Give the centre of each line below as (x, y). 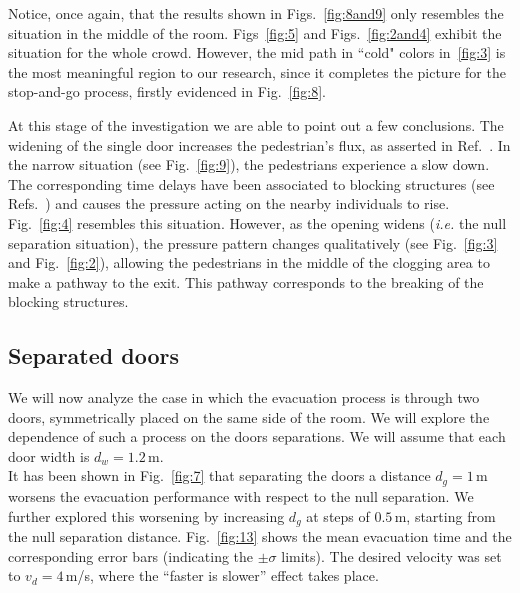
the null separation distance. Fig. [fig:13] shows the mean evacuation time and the (260, 535)
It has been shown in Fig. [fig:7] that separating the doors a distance (219, 475)
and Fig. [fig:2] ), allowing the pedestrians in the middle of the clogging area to (249, 262)
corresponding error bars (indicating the (131, 555)
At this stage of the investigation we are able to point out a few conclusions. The (256, 124)
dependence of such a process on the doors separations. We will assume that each (257, 436)
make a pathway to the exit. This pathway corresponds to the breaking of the (246, 281)
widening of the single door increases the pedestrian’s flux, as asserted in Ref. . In (259, 144)
